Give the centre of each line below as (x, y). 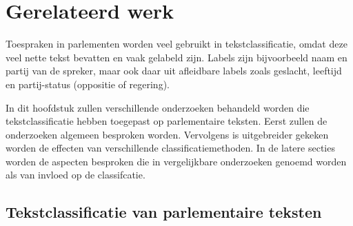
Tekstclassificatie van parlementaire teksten (164, 212)
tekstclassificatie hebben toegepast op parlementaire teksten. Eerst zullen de (167, 121)
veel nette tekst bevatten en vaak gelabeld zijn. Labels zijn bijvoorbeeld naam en (176, 57)
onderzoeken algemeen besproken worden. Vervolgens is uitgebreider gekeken (167, 134)
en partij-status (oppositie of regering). (88, 84)
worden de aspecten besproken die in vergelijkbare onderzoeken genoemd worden (176, 161)
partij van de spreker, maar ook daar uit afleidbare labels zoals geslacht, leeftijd (174, 71)
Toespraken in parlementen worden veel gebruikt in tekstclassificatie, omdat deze (176, 44)
